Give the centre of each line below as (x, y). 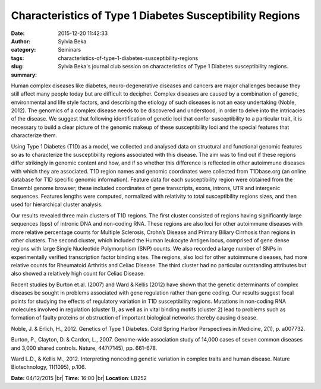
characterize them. (34, 135)
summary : (24, 75)
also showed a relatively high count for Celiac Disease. (78, 274)
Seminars (70, 50)
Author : (21, 41)
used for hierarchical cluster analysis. (57, 204)
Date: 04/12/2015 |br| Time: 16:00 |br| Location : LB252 (79, 378)
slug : (17, 67)
